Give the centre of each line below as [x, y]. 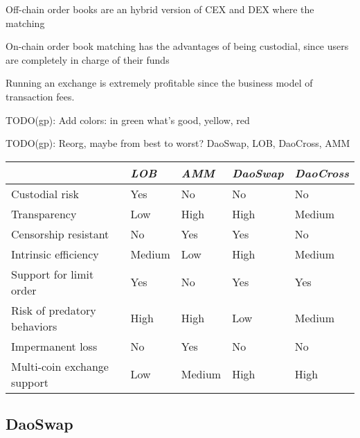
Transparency [44, 213]
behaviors [34, 326]
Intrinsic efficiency [55, 254]
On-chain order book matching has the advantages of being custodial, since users [177, 46]
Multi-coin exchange [60, 366]
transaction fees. [40, 96]
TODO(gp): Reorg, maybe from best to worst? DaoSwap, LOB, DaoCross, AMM [178, 143]
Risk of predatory [54, 310]
